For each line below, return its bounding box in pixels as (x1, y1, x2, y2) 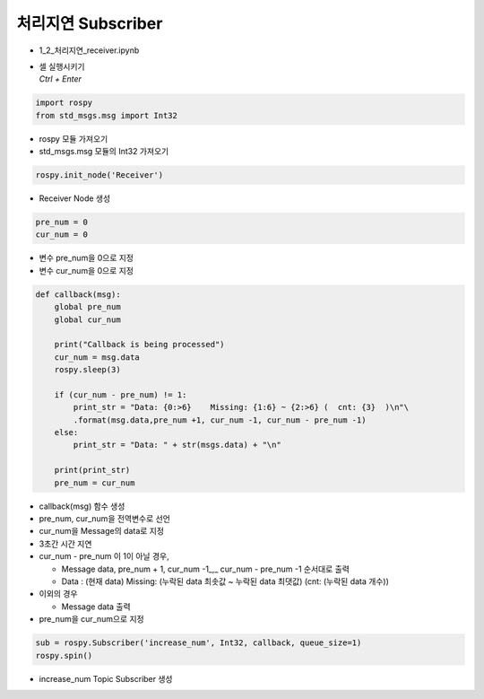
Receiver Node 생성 (39, 193, 111, 204)
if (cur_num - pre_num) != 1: (54, 389, 187, 399)
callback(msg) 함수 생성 (39, 501, 125, 511)
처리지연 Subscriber (16, 13, 163, 33)
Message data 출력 (61, 601, 131, 612)
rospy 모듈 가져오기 (39, 133, 108, 144)
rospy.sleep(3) (54, 364, 121, 375)
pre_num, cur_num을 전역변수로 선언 (39, 513, 170, 524)
